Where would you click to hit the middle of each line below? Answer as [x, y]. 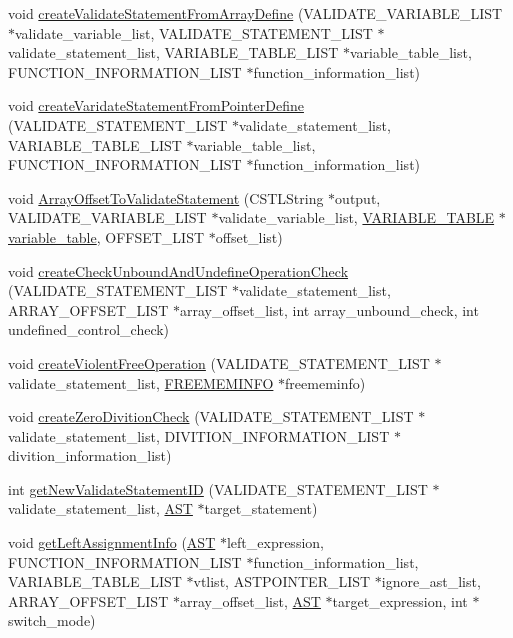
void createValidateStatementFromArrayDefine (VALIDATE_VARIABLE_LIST [255, 13]
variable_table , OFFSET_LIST [106, 236]
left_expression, [275, 542]
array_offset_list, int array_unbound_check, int [329, 309]
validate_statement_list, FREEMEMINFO [141, 382]
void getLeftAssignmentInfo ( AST [112, 542]
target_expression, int [400, 600]
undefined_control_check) [89, 329]
